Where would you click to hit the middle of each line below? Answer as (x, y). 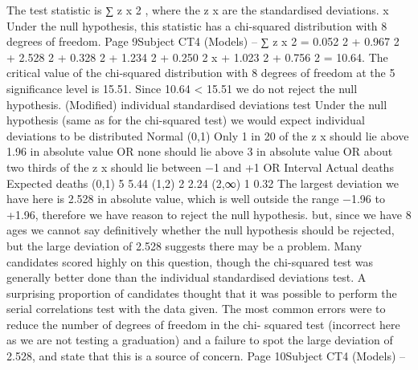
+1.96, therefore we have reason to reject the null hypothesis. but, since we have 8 (209, 214)
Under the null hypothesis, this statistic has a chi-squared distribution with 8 (197, 25)
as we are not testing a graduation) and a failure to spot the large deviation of (200, 340)
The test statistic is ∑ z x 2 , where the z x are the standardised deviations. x (198, 10)
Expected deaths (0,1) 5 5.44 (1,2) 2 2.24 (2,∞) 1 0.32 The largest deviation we (203, 183)
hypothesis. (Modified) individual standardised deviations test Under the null (197, 104)
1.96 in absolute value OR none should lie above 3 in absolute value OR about (200, 151)
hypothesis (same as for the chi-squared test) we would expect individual (186, 120)
